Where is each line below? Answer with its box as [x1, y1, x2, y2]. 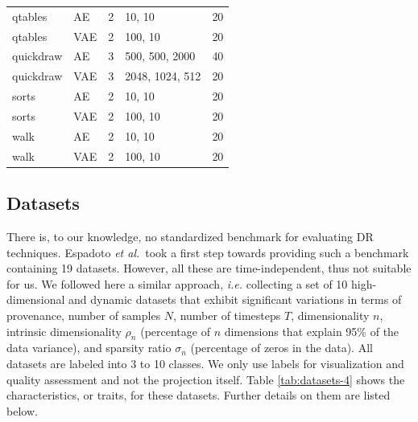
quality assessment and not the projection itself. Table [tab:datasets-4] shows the [6, 371, 405, 387]
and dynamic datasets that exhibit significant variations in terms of [68, 291, 402, 308]
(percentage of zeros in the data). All [190, 339, 373, 356]
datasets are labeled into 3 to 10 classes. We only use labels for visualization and [6, 354, 404, 371]
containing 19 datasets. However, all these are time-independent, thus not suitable [6, 260, 412, 277]
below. [6, 402, 38, 419]
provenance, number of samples [6, 306, 161, 323]
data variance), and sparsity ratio [6, 339, 172, 356]
